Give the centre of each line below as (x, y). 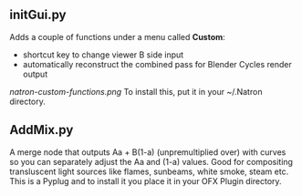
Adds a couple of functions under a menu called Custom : (117, 36)
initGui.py (38, 15)
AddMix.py (42, 130)
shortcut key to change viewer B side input (103, 55)
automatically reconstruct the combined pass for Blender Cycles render (157, 64)
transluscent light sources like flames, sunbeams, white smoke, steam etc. (149, 171)
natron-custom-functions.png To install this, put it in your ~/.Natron (136, 91)
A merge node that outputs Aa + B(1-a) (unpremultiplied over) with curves (148, 152)
